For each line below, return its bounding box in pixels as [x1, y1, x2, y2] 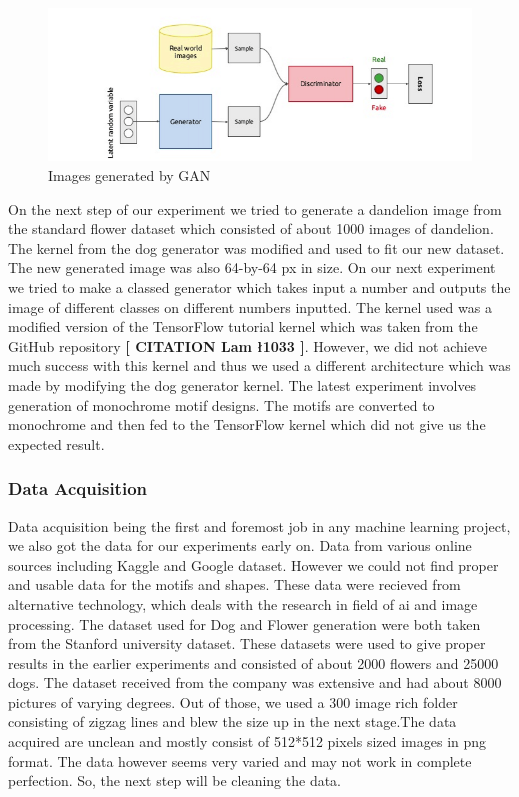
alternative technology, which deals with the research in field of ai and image [8, 593, 478, 614]
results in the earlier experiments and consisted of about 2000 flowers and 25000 [8, 652, 499, 673]
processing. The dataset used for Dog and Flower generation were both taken [8, 613, 481, 634]
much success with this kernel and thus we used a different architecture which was [8, 355, 511, 376]
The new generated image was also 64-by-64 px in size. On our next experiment [8, 257, 496, 278]
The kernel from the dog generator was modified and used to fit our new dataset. [8, 237, 505, 258]
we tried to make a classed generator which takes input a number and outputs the [8, 276, 511, 297]
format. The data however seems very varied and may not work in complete [8, 750, 472, 771]
